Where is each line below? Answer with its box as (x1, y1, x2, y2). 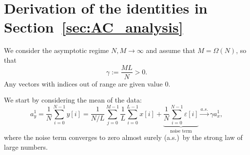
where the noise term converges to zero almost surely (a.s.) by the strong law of (4, 132, 243, 142)
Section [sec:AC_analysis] (4, 17, 183, 37)
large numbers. (4, 141, 48, 152)
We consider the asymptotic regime (4, 45, 109, 55)
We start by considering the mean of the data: (4, 95, 142, 105)
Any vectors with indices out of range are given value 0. (4, 78, 171, 88)
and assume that (146, 45, 195, 55)
